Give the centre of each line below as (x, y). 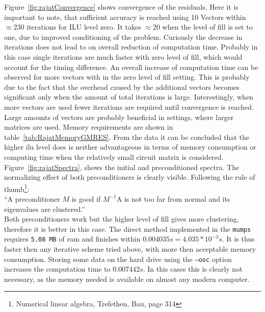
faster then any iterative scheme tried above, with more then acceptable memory (130, 249)
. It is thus (238, 239)
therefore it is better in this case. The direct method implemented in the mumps (128, 229)
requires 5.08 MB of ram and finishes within (72, 239)
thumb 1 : (17, 188)
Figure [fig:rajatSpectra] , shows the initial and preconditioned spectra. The (122, 167)
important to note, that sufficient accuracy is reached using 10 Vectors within (125, 17)
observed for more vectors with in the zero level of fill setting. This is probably (127, 77)
